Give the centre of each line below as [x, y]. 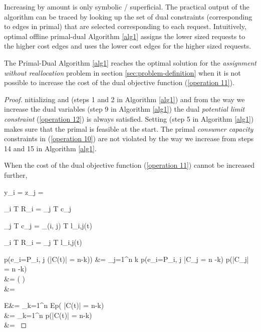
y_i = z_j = [24, 192]
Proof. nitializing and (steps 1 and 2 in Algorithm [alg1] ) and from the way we [124, 99]
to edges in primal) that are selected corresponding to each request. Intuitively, [125, 26]
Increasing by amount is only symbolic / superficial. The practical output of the [127, 7]
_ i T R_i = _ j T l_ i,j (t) [43, 242]
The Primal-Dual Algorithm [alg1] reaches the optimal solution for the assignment [130, 62]
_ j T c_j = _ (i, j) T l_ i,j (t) [48, 225]
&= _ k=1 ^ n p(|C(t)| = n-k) [48, 315]
